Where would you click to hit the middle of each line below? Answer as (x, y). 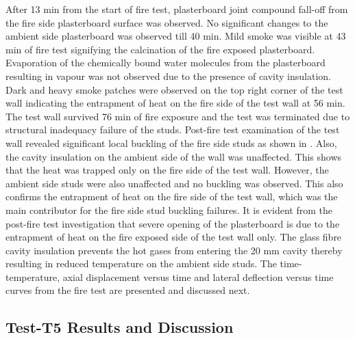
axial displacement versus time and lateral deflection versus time (198, 276)
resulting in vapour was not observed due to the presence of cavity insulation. (168, 76)
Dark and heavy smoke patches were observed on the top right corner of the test (174, 89)
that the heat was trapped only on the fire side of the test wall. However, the (167, 170)
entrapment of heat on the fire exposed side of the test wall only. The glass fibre (174, 237)
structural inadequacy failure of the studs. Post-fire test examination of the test (173, 130)
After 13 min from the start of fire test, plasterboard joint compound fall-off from (177, 9)
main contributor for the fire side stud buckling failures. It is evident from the (169, 209)
